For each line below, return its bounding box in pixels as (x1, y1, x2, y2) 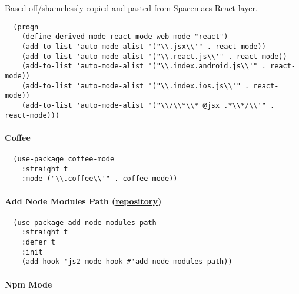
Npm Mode (5, 278, 52, 290)
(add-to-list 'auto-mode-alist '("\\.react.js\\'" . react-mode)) (21, 52, 287, 61)
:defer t (21, 238, 55, 247)
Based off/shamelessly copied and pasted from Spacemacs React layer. (5, 2, 258, 14)
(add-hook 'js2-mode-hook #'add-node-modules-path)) (21, 257, 232, 266)
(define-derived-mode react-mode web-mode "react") (21, 32, 228, 41)
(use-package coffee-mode (13, 154, 115, 163)
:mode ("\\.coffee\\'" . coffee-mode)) (21, 174, 178, 183)
